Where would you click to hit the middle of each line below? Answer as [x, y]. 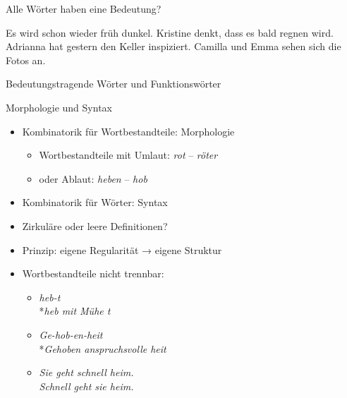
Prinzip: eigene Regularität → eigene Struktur [122, 249]
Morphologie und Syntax [59, 107]
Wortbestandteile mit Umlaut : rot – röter [128, 155]
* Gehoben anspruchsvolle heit [103, 348]
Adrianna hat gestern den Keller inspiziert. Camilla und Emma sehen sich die [173, 46]
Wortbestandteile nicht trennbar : [93, 273]
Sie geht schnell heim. [86, 372]
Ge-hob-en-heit [71, 334]
